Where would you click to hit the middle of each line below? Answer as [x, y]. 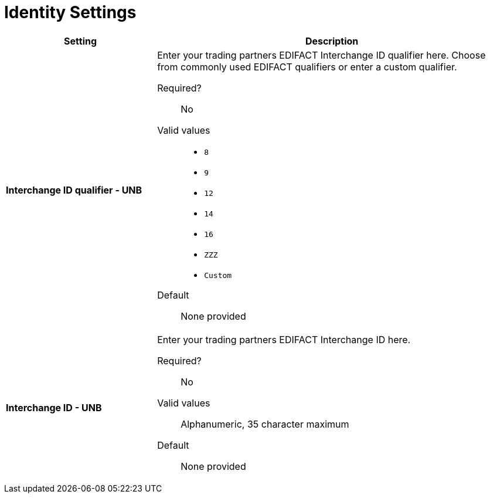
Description [332, 41]
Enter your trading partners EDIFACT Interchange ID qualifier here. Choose [321, 55]
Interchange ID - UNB [54, 407]
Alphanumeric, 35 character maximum [265, 424]
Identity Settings [70, 12]
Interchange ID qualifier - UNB [74, 190]
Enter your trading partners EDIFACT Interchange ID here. [284, 339]
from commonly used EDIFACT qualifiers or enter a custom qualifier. [307, 67]
